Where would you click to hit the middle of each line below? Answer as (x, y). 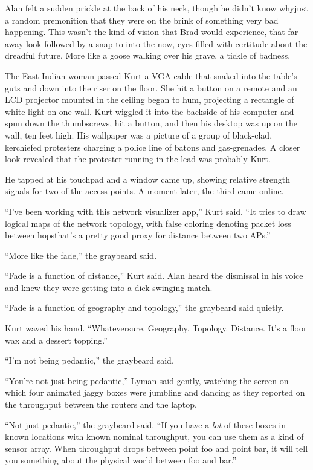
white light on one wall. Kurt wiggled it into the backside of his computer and (150, 111)
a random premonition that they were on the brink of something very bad (142, 20)
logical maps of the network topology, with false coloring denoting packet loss (148, 223)
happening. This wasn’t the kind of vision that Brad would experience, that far (152, 32)
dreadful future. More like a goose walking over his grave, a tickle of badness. (148, 55)
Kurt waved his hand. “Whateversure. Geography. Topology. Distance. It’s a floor (156, 328)
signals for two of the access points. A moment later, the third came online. (144, 191)
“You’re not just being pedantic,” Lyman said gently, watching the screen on (147, 380)
